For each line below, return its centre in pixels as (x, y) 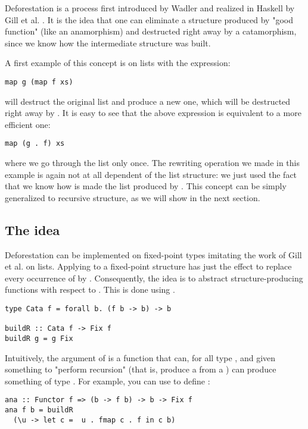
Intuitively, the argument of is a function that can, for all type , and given (140, 357)
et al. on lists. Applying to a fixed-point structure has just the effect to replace (148, 266)
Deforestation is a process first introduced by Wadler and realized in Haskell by (150, 8)
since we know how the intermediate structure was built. (108, 43)
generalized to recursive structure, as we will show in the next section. (133, 197)
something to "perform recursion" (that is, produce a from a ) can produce (141, 369)
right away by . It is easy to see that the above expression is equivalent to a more (153, 113)
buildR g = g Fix (39, 338)
